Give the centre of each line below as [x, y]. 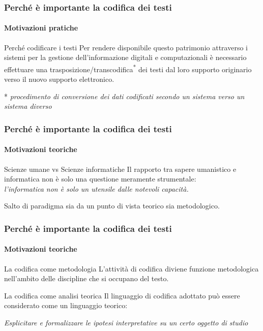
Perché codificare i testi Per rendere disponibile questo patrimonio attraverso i [126, 47]
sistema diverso [28, 106]
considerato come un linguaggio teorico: [66, 305]
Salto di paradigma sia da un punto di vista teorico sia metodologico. [112, 206]
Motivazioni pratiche [41, 28]
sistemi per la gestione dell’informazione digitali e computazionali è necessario [125, 57]
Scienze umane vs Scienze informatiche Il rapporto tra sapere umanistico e [120, 169]
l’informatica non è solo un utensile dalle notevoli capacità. [96, 188]
